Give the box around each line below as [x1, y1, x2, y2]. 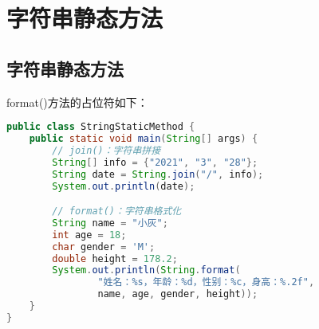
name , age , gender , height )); [97, 288, 258, 300]
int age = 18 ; [52, 229, 127, 241]
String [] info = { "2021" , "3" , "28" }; [52, 156, 258, 168]
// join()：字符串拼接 [52, 144, 161, 156]
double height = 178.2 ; [52, 253, 178, 264]
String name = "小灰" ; [52, 217, 168, 229]
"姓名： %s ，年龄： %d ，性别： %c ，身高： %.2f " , [97, 276, 315, 288]
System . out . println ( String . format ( [52, 264, 241, 276]
